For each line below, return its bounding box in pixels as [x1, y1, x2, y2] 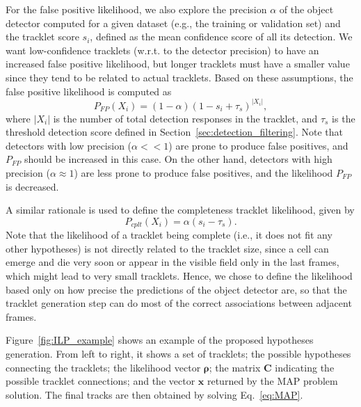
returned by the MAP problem [207, 374, 338, 388]
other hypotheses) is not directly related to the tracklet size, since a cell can [6, 241, 329, 255]
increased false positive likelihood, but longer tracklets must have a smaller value [6, 56, 350, 71]
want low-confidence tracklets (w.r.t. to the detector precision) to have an [6, 42, 319, 57]
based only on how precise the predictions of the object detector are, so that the [6, 282, 347, 296]
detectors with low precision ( [6, 138, 132, 152]
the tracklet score [6, 29, 79, 44]
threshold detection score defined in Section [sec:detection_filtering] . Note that [6, 125, 343, 139]
